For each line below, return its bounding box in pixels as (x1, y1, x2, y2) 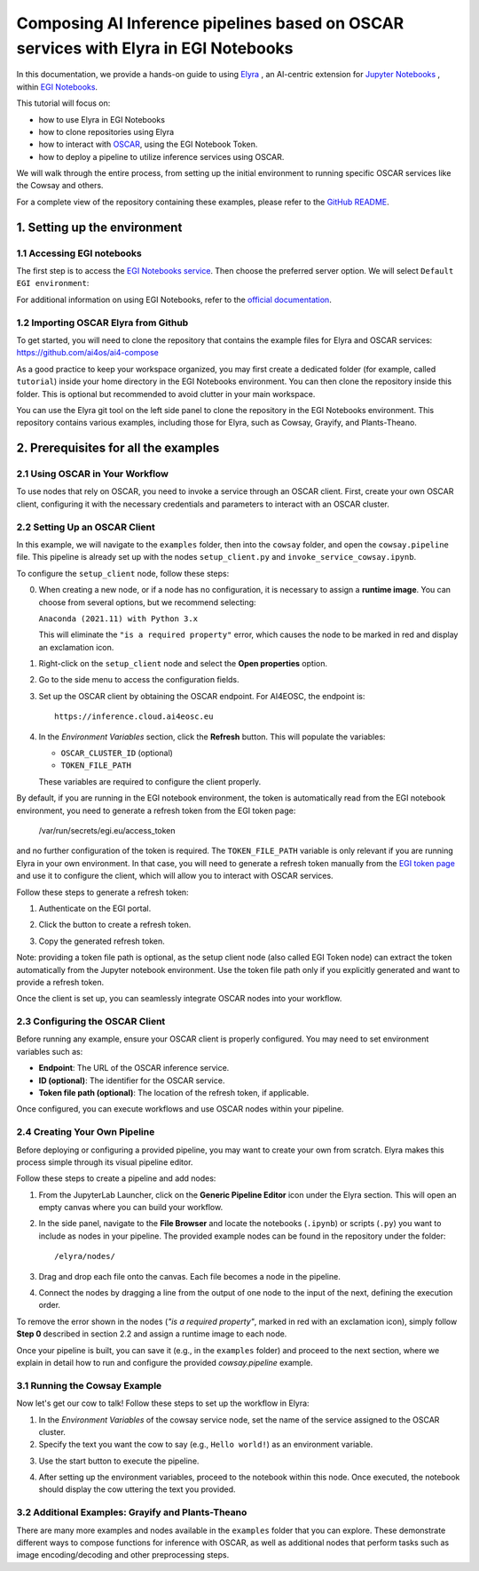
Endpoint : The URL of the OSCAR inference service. (38, 1063, 230, 1073)
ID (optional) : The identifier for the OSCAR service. (38, 1075, 225, 1086)
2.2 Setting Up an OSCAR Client (16, 521, 155, 533)
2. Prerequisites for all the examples (16, 441, 220, 456)
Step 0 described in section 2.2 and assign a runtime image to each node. (16, 1328, 287, 1339)
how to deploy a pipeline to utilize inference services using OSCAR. (38, 151, 285, 162)
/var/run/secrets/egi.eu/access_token (38, 825, 177, 835)
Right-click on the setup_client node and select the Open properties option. (38, 658, 328, 669)
